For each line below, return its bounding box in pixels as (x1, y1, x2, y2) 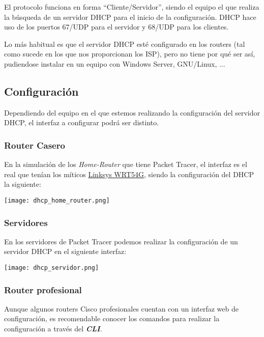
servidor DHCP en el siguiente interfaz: (4, 246, 127, 257)
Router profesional (4, 283, 82, 296)
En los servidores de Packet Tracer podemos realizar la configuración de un (4, 236, 238, 246)
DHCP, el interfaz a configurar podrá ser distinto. (4, 117, 159, 128)
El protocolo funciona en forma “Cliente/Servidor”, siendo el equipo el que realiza (4, 2, 259, 12)
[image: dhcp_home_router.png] (4, 196, 110, 204)
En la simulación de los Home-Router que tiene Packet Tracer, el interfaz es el (4, 159, 247, 170)
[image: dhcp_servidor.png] (4, 264, 99, 272)
